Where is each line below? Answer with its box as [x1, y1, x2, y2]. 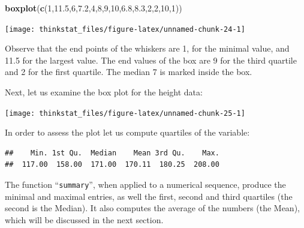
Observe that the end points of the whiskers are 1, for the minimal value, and [5, 42, 290, 55]
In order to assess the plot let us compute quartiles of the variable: [5, 126, 250, 139]
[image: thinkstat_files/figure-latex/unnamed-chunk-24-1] [5, 25, 245, 34]
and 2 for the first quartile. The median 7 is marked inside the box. [5, 65, 252, 78]
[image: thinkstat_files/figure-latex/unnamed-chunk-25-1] [5, 109, 245, 118]
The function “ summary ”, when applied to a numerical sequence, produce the [5, 178, 286, 191]
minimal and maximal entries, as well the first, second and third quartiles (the [5, 190, 293, 202]
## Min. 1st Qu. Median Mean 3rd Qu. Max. [5, 148, 219, 157]
